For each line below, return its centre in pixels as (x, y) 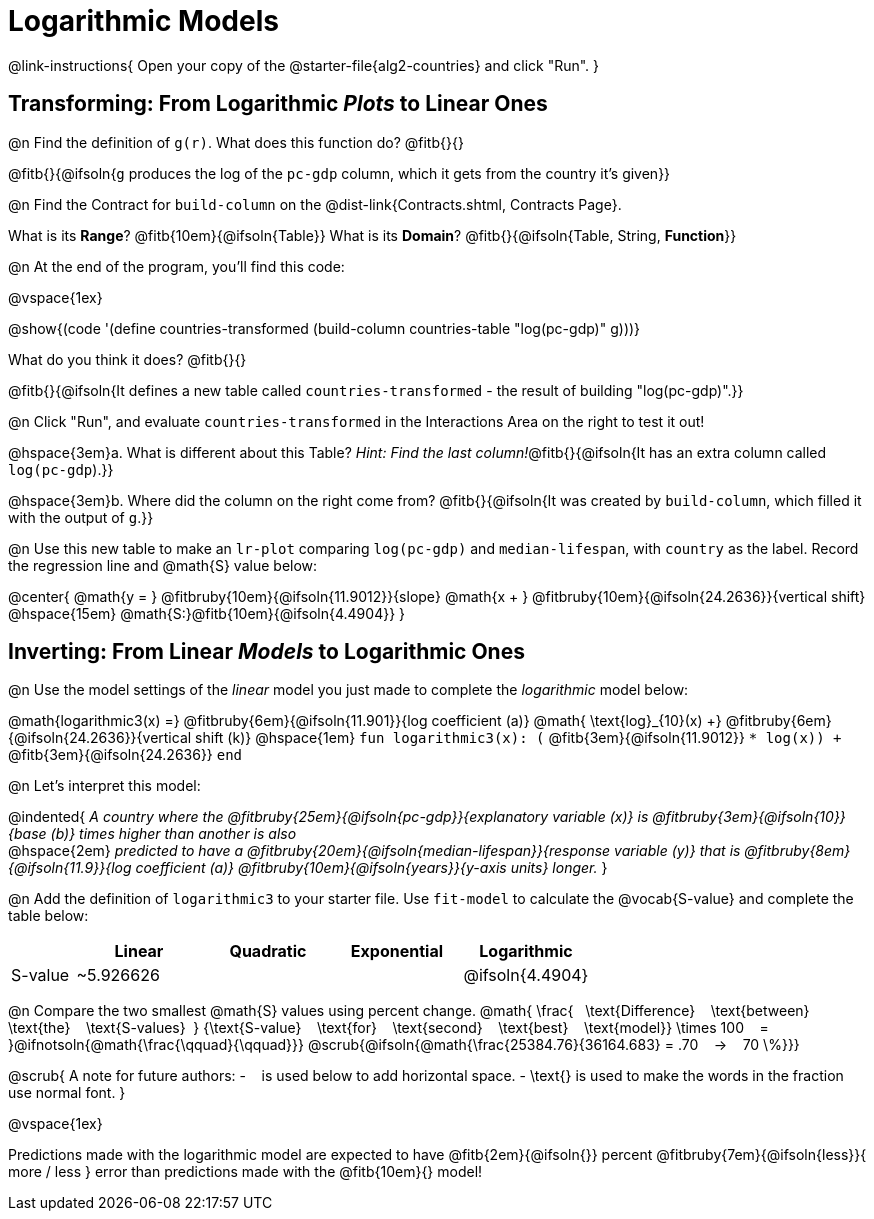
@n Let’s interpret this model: (104, 786)
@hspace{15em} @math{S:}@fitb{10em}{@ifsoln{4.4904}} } (207, 613)
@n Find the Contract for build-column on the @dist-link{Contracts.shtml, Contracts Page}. (315, 204)
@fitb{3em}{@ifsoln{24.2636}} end (125, 755)
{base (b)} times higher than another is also (152, 834)
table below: (48, 916)
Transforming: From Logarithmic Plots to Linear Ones (278, 104)
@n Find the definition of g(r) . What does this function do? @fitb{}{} (236, 142)
